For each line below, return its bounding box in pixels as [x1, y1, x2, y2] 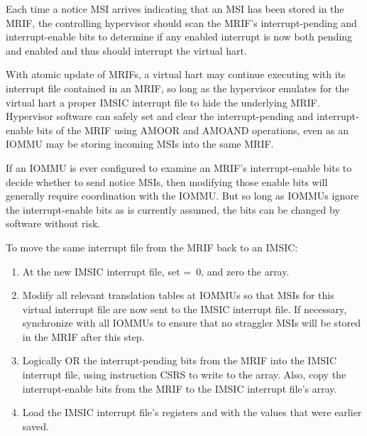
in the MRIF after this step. [22, 329, 145, 344]
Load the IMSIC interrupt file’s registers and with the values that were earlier [22, 405, 362, 420]
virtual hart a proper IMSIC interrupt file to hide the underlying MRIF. [6, 94, 320, 109]
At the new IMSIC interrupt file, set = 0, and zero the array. [22, 263, 290, 278]
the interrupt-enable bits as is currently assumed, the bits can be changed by [6, 202, 340, 217]
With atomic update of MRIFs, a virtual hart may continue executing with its [6, 67, 346, 82]
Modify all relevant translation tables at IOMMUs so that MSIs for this [22, 288, 334, 303]
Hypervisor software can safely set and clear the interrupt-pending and [6, 109, 314, 124]
